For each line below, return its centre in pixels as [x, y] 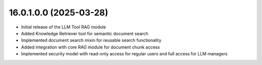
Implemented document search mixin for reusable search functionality [91, 40]
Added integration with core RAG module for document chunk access [90, 47]
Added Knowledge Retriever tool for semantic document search [85, 33]
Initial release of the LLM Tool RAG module [64, 27]
